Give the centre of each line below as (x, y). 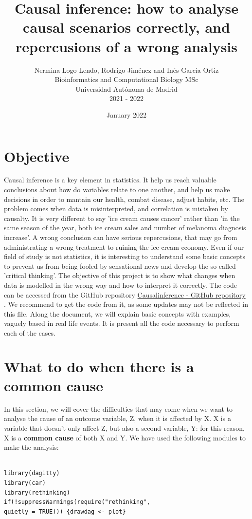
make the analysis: (31, 447)
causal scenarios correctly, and (126, 27)
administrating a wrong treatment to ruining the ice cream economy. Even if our (124, 247)
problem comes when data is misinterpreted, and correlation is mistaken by (116, 209)
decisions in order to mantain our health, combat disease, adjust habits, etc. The (124, 199)
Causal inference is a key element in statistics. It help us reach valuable (110, 180)
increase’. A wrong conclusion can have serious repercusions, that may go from (121, 237)
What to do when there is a (99, 366)
